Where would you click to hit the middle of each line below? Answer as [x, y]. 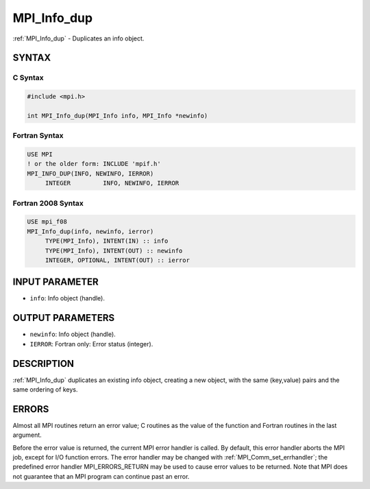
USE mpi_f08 [47, 222]
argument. [27, 435]
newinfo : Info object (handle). [73, 334]
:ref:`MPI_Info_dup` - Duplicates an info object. [78, 38]
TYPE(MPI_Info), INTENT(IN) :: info [107, 241]
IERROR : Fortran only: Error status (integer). [91, 344]
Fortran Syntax [38, 136]
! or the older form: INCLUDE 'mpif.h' [94, 164]
